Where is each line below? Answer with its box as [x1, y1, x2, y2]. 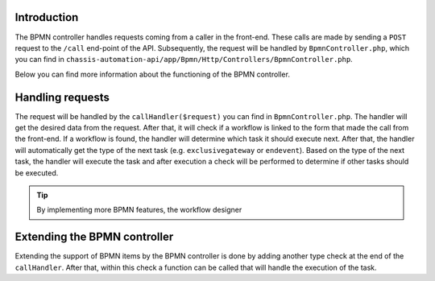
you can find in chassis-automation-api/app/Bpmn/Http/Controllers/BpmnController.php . [14, 55, 354, 64]
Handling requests [14, 90, 110, 104]
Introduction [14, 10, 79, 24]
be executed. [14, 167, 59, 177]
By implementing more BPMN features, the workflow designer [36, 205, 242, 215]
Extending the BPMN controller [14, 230, 174, 244]
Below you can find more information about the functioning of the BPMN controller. [14, 69, 290, 79]
